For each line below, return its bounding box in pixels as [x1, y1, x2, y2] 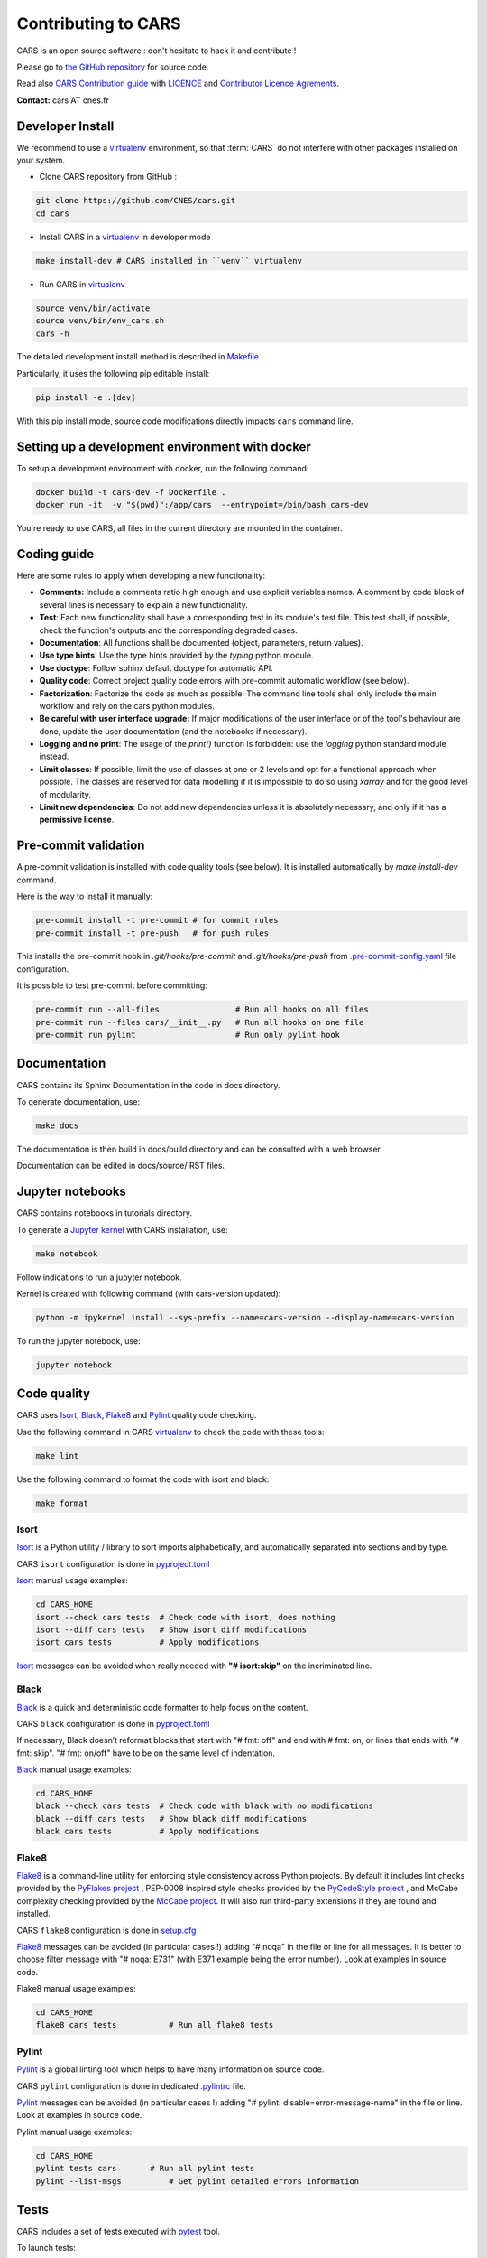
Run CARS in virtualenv [39, 278, 125, 289]
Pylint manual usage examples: [16, 2126, 133, 2137]
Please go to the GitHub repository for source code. [16, 61, 209, 72]
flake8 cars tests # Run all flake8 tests [35, 2020, 274, 2030]
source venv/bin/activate [35, 303, 151, 313]
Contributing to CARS [16, 14, 181, 33]
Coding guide [16, 546, 95, 562]
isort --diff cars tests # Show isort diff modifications [35, 1625, 308, 1635]
